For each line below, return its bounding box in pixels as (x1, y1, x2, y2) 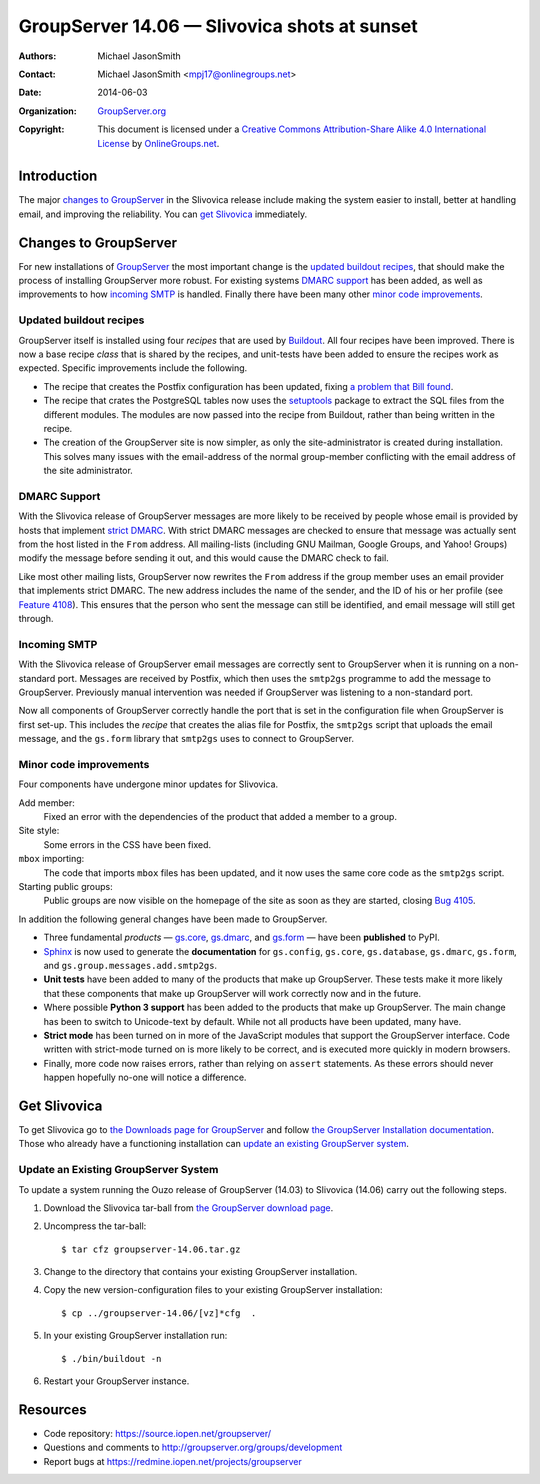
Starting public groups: (18, 880, 114, 892)
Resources (18, 1401, 87, 1418)
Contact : (18, 68, 57, 80)
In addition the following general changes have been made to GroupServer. (18, 913, 328, 925)
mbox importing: (18, 853, 85, 865)
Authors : (18, 50, 57, 62)
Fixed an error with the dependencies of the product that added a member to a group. (43, 811, 397, 823)
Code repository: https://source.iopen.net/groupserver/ (43, 1427, 272, 1439)
